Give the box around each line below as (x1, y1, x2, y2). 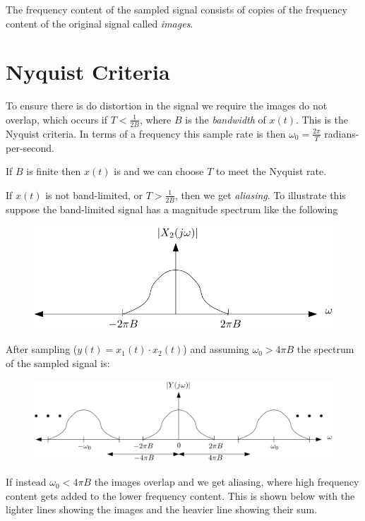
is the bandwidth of (185, 112, 266, 126)
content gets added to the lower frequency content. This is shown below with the (6, 488, 355, 503)
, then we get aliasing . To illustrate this (174, 187, 346, 202)
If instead (6, 474, 47, 489)
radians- (324, 126, 359, 140)
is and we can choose (114, 164, 204, 179)
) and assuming (183, 342, 249, 357)
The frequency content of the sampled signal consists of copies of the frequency (6, 2, 347, 16)
